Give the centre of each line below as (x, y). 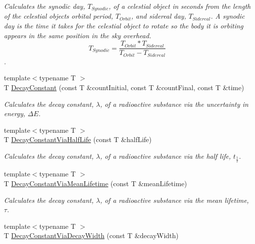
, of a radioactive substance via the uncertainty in (174, 104)
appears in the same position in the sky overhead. (78, 35)
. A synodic (228, 16)
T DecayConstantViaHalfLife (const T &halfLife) (78, 139)
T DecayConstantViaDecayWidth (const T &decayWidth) (91, 235)
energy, (15, 113)
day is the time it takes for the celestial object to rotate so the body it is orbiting (124, 26)
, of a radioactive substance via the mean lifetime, (174, 200)
